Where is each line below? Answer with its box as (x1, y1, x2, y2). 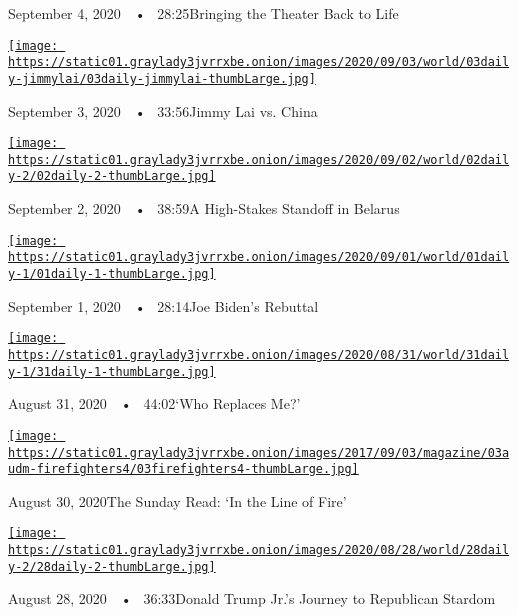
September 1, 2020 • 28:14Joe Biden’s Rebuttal (8, 295, 319, 316)
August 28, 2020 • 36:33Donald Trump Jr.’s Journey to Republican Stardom (8, 588, 496, 609)
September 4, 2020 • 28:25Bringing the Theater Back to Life (8, 3, 399, 23)
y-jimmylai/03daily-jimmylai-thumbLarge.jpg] (8, 71, 316, 86)
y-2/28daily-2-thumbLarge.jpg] (8, 559, 216, 574)
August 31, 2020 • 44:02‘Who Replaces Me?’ (8, 393, 301, 414)
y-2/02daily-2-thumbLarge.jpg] (8, 169, 216, 184)
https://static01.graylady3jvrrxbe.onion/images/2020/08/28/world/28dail (8, 543, 510, 558)
